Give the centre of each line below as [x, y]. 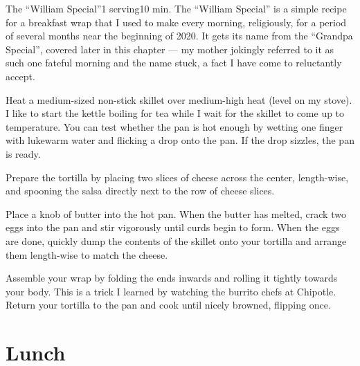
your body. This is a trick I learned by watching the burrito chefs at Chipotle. [171, 291]
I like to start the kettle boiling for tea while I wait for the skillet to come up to [175, 113]
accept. [20, 76]
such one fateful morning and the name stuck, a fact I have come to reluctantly [174, 63]
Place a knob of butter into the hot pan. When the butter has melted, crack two [176, 213]
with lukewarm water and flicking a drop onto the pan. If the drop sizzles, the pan [180, 140]
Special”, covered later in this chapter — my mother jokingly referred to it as [170, 49]
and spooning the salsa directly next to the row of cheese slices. [140, 191]
